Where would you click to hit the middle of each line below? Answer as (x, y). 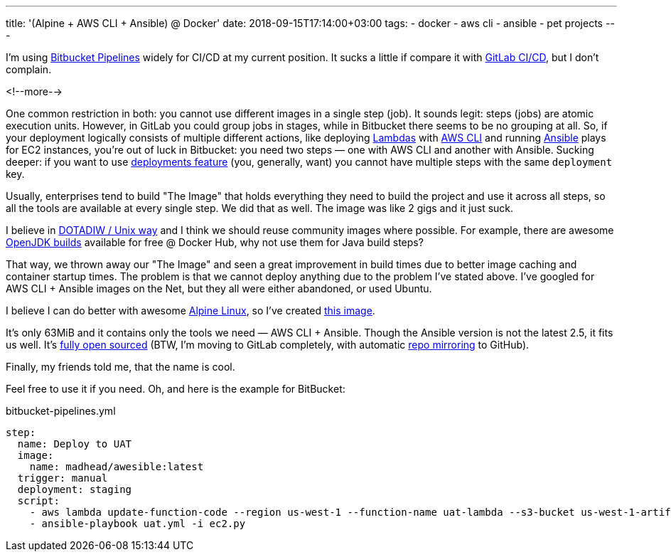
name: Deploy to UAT (75, 444)
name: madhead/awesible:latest (117, 467)
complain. (29, 69)
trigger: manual (63, 478)
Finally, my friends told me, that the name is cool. (120, 367)
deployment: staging (75, 489)
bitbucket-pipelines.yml (61, 411)
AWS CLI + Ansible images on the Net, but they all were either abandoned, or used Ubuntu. (219, 288)
